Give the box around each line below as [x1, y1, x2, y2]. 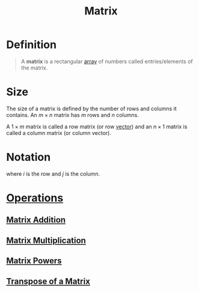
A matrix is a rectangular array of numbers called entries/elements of [20, 58, 194, 65]
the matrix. [20, 64, 48, 71]
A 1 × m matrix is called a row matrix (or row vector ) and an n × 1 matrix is [6, 123, 188, 130]
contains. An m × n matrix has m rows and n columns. [6, 111, 139, 118]
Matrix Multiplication [6, 235, 86, 245]
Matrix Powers [6, 256, 62, 266]
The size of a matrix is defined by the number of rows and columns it [6, 105, 177, 112]
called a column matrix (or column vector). [6, 129, 111, 136]
